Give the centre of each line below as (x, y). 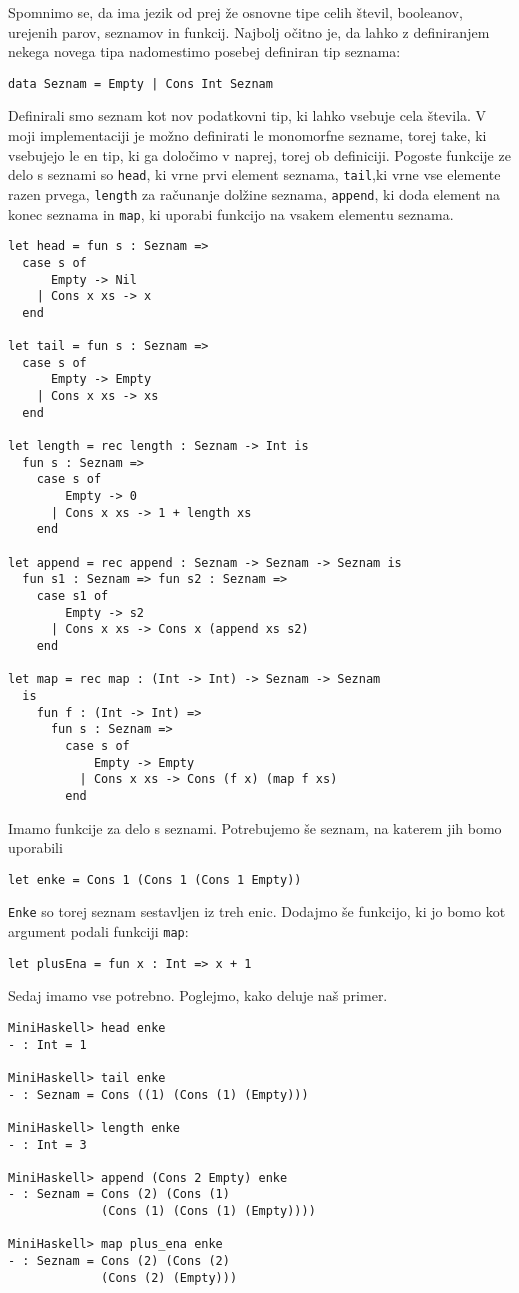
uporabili (35, 847)
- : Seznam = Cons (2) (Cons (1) (119, 1194)
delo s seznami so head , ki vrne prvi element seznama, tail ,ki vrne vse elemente (254, 174)
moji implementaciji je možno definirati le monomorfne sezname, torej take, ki (247, 135)
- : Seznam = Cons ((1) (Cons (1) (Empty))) (158, 1094)
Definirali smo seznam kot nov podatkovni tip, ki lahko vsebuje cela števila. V (247, 115)
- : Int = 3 (47, 1144)
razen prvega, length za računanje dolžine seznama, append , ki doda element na (254, 193)
